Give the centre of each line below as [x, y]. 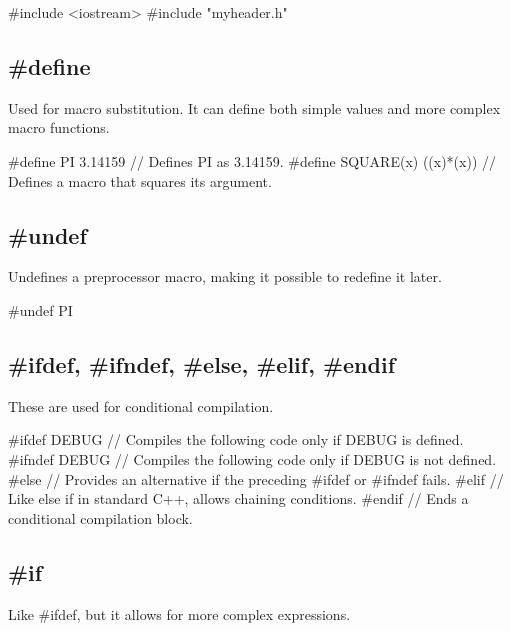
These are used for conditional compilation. [141, 405]
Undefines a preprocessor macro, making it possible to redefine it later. [225, 276]
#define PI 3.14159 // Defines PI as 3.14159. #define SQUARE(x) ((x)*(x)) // [252, 160]
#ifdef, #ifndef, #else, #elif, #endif [202, 363]
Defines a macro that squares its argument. [140, 180]
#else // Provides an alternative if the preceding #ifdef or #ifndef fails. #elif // [256, 478]
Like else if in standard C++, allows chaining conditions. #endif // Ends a [238, 498]
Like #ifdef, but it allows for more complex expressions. [179, 613]
